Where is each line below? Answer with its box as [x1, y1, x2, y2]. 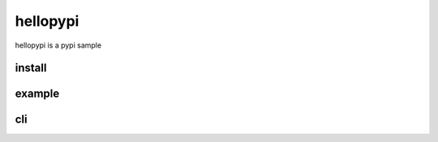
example [15, 87, 60, 101]
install [15, 61, 47, 75]
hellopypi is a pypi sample [15, 40, 101, 50]
